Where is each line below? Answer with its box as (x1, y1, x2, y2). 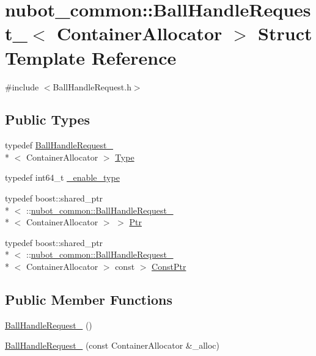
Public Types (5, 110, 90, 129)
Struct (258, 21, 312, 46)
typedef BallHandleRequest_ (5, 139, 114, 151)
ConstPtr (152, 260, 186, 273)
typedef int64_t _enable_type (5, 171, 120, 184)
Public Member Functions (5, 290, 172, 309)
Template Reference (5, 45, 177, 70)
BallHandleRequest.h (53, 80, 131, 93)
